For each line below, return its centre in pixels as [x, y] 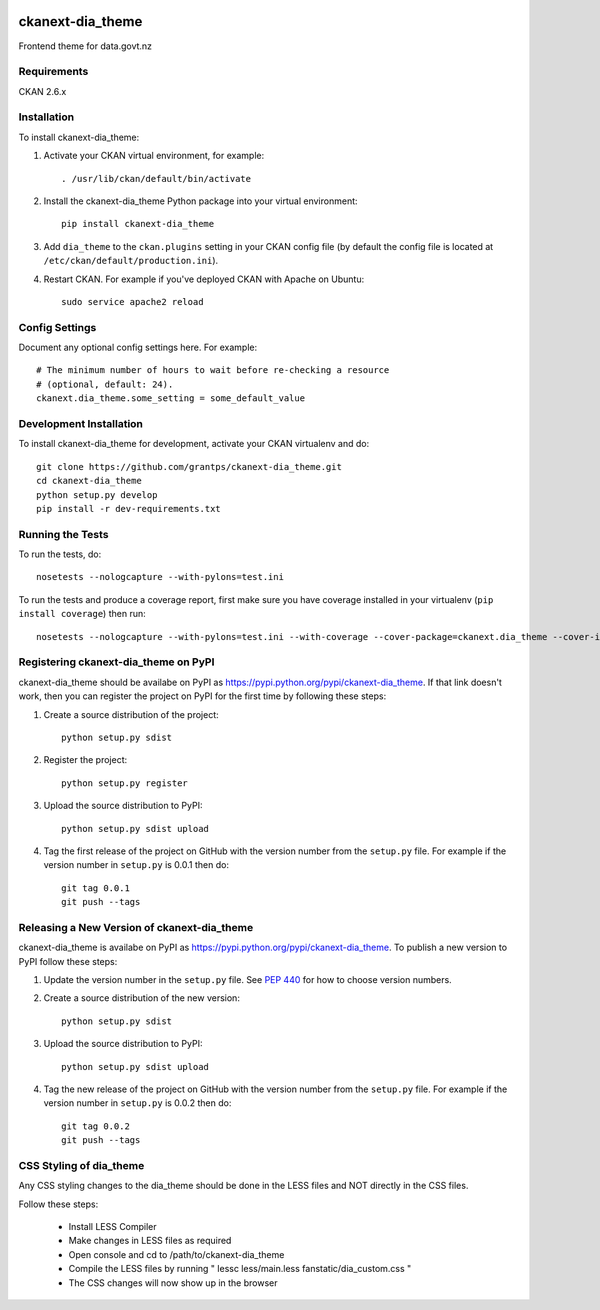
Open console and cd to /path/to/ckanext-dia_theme [176, 1254]
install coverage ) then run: [82, 614]
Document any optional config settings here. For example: [138, 347]
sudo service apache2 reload [132, 301]
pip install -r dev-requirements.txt [129, 508]
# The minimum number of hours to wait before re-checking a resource [213, 370]
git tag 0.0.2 [95, 1126]
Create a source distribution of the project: [131, 714]
